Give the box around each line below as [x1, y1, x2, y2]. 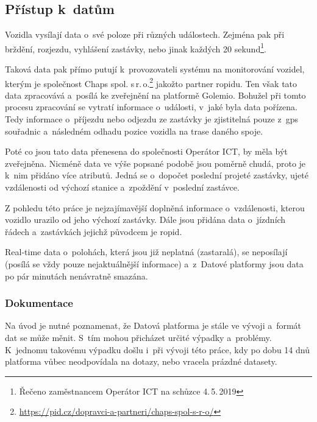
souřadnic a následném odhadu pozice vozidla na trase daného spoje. [5, 124, 263, 137]
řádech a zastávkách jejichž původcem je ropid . [5, 225, 182, 237]
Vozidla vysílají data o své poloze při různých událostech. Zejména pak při [5, 28, 285, 41]
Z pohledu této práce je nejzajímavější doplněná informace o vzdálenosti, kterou [5, 201, 305, 214]
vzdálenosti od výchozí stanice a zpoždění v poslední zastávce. [5, 181, 240, 194]
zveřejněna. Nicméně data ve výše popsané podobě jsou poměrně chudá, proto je [5, 156, 306, 169]
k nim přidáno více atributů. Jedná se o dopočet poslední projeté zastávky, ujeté [5, 169, 308, 181]
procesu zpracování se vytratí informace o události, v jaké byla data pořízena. [5, 100, 297, 113]
